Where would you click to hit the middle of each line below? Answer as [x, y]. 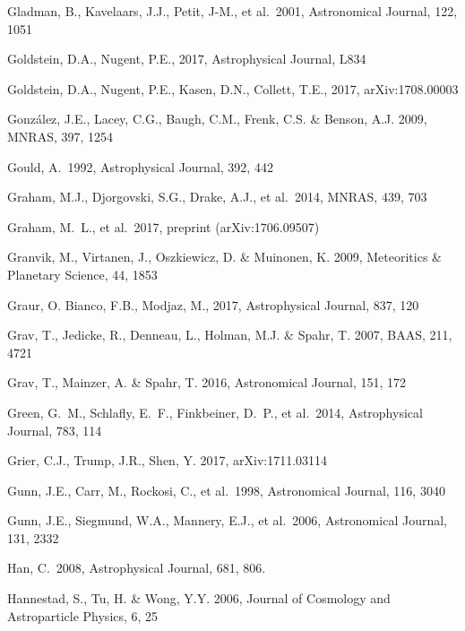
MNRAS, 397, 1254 [60, 136]
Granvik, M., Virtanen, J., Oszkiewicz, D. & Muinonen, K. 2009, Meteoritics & [224, 257]
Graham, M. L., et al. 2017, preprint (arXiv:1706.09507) [164, 226]
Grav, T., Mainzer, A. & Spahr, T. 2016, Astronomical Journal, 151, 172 [207, 382]
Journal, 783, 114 [55, 430]
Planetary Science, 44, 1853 [82, 274]
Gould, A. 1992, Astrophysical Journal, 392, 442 [140, 166]
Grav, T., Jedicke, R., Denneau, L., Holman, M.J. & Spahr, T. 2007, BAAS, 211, [230, 335]
